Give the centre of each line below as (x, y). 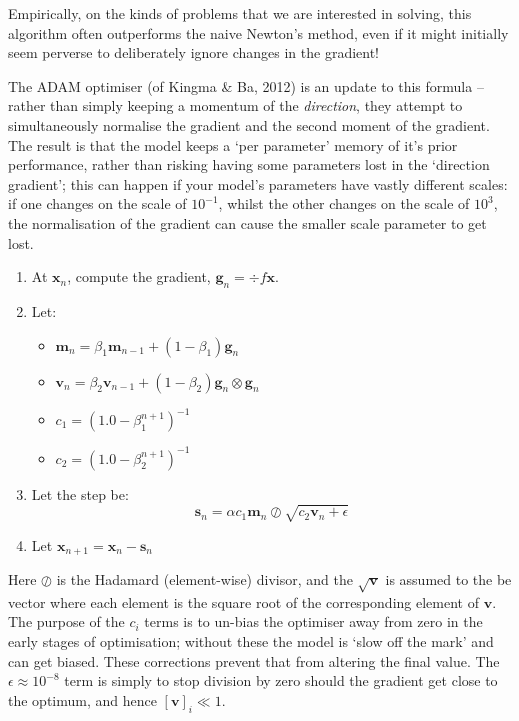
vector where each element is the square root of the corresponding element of (243, 601)
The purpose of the (66, 621)
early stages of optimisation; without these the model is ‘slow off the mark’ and (251, 641)
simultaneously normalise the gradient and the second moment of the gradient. (249, 124)
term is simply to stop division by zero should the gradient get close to (281, 680)
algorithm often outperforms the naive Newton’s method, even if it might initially (258, 32)
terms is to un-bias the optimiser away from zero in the (313, 621)
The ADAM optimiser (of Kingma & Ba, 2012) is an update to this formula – (246, 85)
